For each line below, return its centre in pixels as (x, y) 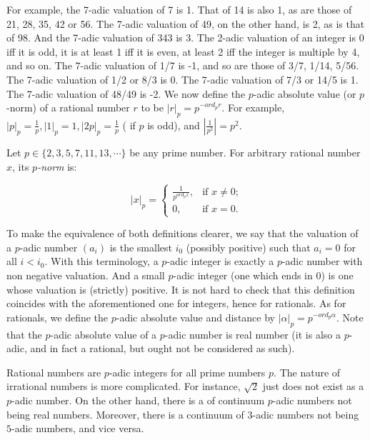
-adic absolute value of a (104, 334)
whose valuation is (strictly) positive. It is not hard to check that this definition (181, 289)
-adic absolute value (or (305, 93)
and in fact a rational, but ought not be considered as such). (162, 348)
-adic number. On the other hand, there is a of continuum (138, 400)
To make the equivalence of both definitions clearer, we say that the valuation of (182, 233)
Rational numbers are (54, 372)
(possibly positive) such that (248, 247)
